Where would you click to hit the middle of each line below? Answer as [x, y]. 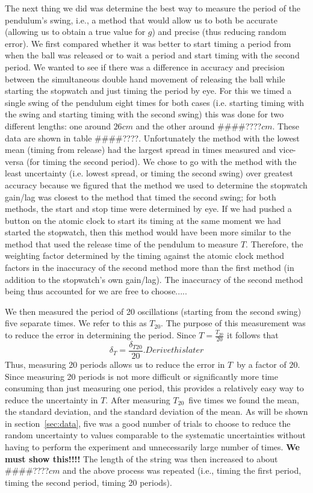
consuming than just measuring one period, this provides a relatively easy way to [154, 388]
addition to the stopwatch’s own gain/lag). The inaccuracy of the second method [154, 279]
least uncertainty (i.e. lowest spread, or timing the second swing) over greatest [149, 173]
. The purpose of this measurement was [233, 323]
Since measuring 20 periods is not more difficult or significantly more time [141, 376]
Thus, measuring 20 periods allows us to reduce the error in [115, 364]
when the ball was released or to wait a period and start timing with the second [152, 55]
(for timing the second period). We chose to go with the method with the [161, 161]
